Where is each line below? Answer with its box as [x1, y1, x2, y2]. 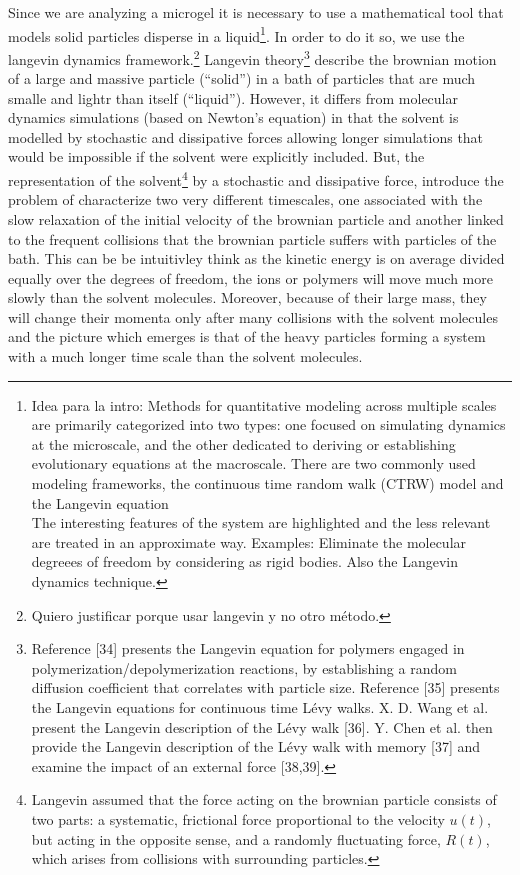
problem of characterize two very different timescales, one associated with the [8, 189, 483, 210]
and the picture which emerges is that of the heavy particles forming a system [8, 326, 486, 347]
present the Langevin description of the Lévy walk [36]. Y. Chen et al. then [31, 716, 493, 737]
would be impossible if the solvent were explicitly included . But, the [8, 146, 425, 167]
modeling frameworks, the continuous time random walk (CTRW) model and [31, 473, 504, 494]
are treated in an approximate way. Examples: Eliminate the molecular [31, 531, 467, 552]
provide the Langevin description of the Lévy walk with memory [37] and [31, 736, 481, 757]
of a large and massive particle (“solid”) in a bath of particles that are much [8, 68, 476, 89]
